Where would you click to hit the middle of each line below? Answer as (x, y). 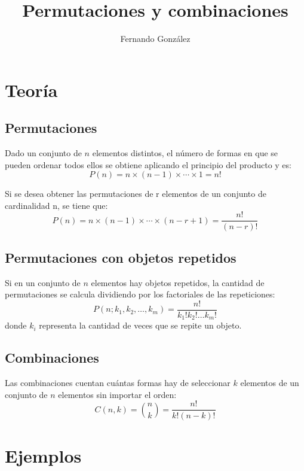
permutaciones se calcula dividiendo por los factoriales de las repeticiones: (140, 294)
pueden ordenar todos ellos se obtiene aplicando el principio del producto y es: (148, 164)
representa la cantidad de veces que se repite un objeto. (140, 325)
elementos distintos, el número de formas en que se (185, 153)
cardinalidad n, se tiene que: (56, 205)
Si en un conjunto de (43, 282)
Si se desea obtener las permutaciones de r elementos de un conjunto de (136, 194)
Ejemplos (43, 455)
